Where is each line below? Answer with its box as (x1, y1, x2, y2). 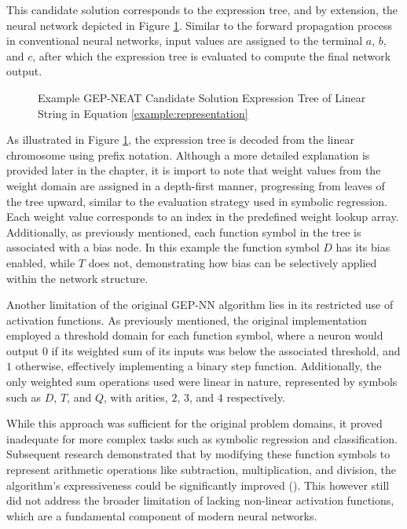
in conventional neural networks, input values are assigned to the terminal (6, 32, 363, 49)
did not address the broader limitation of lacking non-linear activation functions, (6, 492, 394, 509)
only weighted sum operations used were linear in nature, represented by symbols (6, 373, 398, 390)
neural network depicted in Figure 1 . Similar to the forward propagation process (6, 17, 393, 33)
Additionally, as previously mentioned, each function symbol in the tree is (6, 223, 361, 240)
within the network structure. (6, 270, 148, 286)
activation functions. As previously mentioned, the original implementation (6, 311, 367, 328)
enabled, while (6, 254, 75, 270)
